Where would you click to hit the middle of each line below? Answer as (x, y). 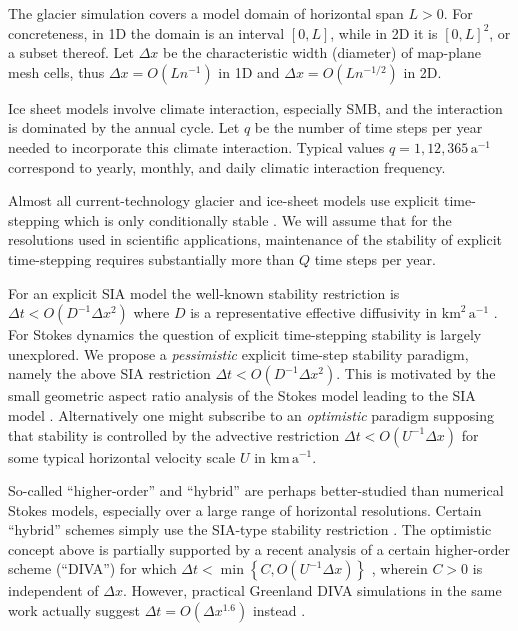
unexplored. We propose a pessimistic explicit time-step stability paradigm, (238, 353)
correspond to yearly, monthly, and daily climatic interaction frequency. (227, 166)
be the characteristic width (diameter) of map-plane (322, 52)
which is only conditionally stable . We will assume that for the (258, 219)
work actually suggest (74, 610)
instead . (279, 610)
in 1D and (249, 71)
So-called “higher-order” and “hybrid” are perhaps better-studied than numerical (256, 490)
